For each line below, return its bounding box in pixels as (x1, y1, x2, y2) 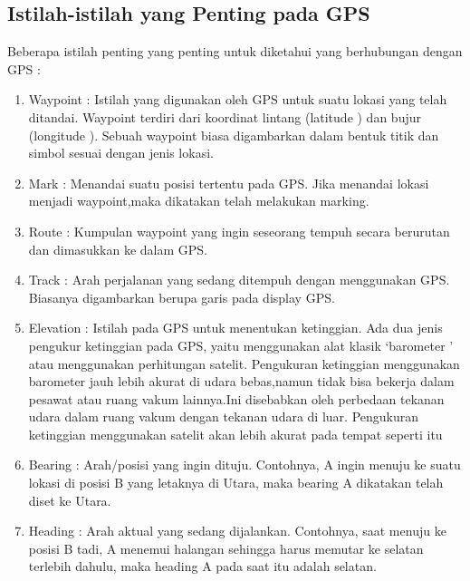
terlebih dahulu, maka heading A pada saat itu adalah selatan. (28, 557, 377, 576)
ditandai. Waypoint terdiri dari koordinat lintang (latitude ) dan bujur (28, 107, 421, 126)
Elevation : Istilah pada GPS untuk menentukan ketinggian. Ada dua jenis (28, 318, 443, 337)
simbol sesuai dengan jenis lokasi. (28, 143, 214, 162)
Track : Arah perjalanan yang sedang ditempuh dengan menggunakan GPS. (28, 270, 450, 289)
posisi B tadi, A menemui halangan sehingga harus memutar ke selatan (28, 538, 424, 557)
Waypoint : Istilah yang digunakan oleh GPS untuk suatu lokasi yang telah (28, 90, 447, 109)
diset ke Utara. (28, 490, 111, 509)
